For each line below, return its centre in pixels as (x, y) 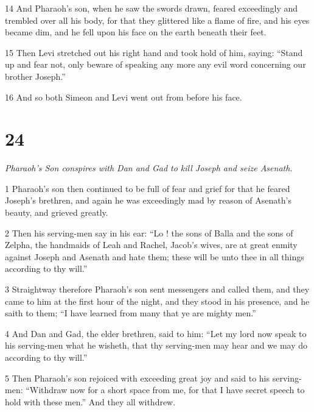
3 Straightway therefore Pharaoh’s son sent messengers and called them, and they (157, 289)
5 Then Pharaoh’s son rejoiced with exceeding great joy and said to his (138, 378)
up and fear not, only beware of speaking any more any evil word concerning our (155, 64)
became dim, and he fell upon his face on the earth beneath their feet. (136, 32)
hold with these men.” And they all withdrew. (90, 401)
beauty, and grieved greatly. (57, 212)
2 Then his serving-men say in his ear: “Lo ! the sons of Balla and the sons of (149, 233)
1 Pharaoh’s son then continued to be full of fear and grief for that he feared (148, 188)
